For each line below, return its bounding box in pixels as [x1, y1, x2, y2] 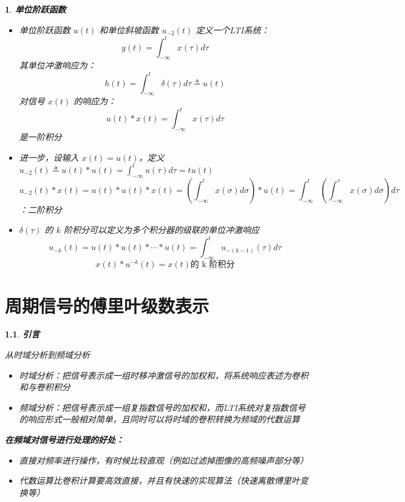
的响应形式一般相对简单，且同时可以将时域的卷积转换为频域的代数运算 [19, 413, 300, 426]
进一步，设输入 [19, 151, 79, 163]
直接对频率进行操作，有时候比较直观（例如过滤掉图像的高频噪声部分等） [19, 453, 308, 466]
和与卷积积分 [19, 381, 70, 393]
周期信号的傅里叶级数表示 [5, 293, 209, 317]
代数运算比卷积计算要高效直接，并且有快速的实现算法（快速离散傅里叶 [19, 474, 300, 487]
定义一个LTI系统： [196, 23, 270, 36]
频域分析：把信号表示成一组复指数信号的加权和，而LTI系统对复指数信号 [19, 401, 305, 413]
